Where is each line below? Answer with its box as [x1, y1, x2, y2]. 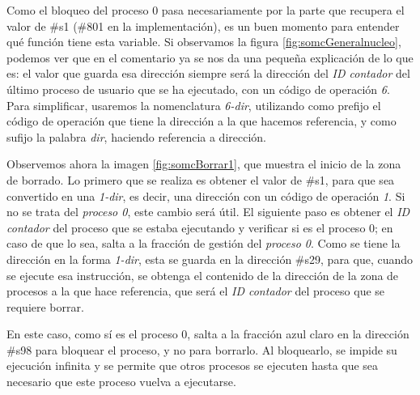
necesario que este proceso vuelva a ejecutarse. [6, 373, 236, 390]
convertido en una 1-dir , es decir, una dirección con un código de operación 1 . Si [6, 187, 405, 204]
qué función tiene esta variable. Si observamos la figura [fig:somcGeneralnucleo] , [6, 33, 401, 50]
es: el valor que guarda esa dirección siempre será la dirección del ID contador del [6, 65, 410, 82]
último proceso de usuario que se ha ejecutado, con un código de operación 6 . [6, 80, 390, 97]
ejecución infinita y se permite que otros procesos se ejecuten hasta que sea [6, 357, 379, 374]
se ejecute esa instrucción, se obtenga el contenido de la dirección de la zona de [6, 266, 399, 283]
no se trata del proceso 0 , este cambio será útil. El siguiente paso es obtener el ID [6, 203, 410, 220]
